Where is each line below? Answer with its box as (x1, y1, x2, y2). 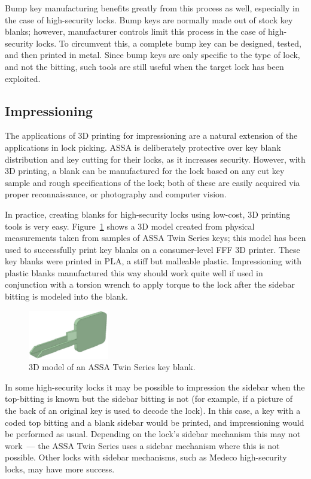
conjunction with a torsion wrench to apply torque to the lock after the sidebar (5, 278, 295, 291)
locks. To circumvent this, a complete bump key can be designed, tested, (36, 36, 301, 49)
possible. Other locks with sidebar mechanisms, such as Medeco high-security (5, 451, 287, 463)
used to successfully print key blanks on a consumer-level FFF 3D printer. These (5, 243, 300, 255)
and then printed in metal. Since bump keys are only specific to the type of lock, (5, 48, 300, 61)
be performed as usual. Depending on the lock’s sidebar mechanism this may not (5, 428, 301, 440)
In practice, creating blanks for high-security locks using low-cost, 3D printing (5, 208, 291, 220)
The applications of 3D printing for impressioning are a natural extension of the (5, 129, 298, 142)
